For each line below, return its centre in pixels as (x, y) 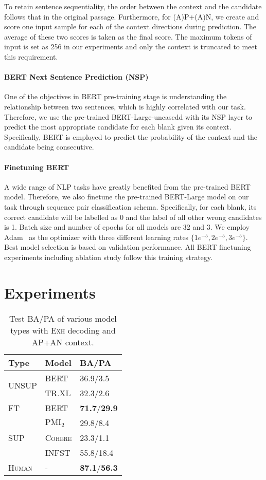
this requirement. (31, 56)
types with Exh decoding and (63, 330)
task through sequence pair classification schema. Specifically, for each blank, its (130, 206)
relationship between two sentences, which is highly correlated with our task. (125, 106)
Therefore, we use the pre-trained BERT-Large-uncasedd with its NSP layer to (128, 116)
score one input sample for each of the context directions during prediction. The (130, 26)
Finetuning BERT (37, 167)
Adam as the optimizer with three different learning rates (96, 237)
